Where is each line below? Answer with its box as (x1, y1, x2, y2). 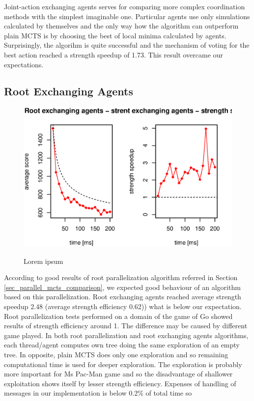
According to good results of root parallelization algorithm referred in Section (4, 272, 238, 283)
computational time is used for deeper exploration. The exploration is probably (4, 359, 242, 369)
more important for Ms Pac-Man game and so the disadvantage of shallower (4, 369, 233, 379)
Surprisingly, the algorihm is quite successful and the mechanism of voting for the (4, 40, 250, 50)
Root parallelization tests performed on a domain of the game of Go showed (4, 311, 233, 321)
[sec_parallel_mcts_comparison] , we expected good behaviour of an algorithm (4, 282, 241, 292)
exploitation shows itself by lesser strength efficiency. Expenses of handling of (4, 378, 236, 388)
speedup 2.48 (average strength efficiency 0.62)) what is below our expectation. (4, 301, 242, 312)
